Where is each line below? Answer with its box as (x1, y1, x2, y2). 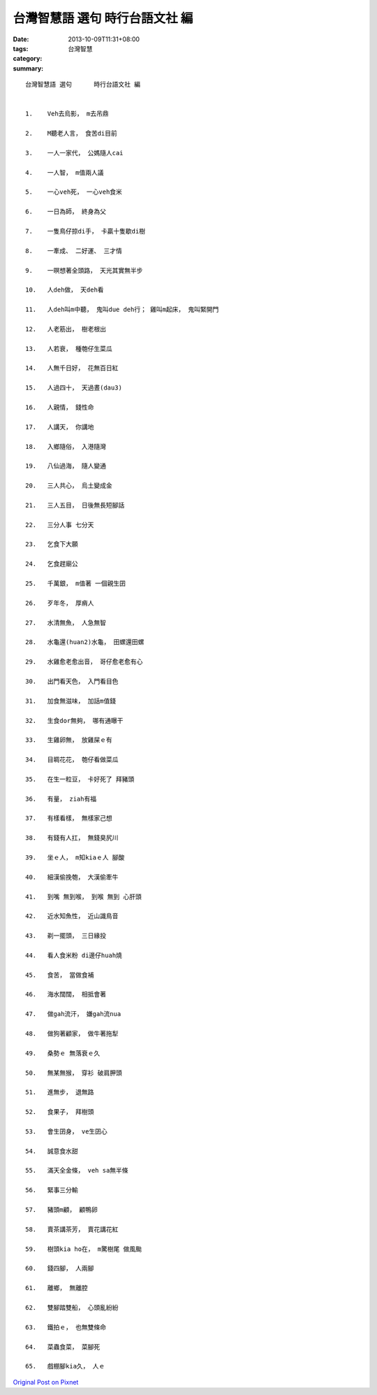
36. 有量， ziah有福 (25, 794, 97, 803)
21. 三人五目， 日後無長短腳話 (25, 501, 125, 509)
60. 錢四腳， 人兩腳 (25, 1264, 94, 1273)
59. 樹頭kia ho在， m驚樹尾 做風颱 (25, 1245, 142, 1253)
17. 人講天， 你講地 (25, 423, 94, 431)
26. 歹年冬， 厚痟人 (25, 599, 94, 607)
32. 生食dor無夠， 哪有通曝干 (25, 717, 124, 724)
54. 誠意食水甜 (25, 1147, 78, 1155)
